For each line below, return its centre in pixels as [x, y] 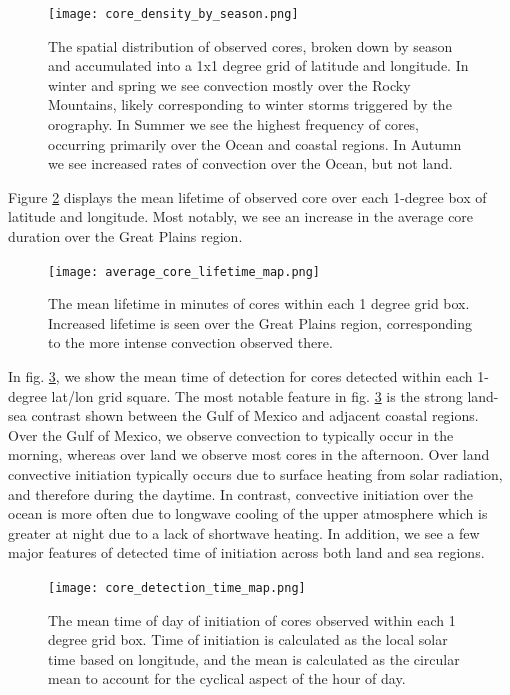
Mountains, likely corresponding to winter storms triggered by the [250, 104]
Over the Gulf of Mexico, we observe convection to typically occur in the [231, 434]
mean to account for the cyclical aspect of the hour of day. [227, 678]
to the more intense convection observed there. [190, 342]
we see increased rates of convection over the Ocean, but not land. [250, 163]
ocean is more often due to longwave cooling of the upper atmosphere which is [248, 513]
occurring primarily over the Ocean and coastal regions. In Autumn [255, 143]
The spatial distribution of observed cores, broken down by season [250, 45]
